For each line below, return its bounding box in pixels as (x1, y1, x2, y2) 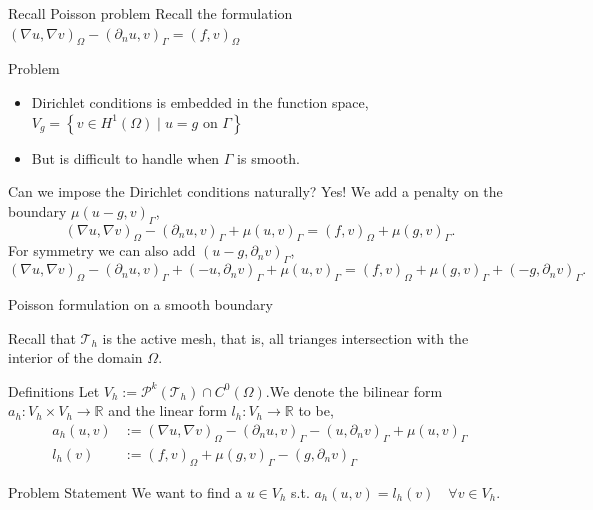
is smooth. (237, 147, 300, 168)
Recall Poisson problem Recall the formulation (8, 3, 293, 23)
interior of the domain (8, 347, 143, 368)
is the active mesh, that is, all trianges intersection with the (102, 327, 469, 348)
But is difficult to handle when (31, 147, 220, 168)
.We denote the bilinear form (265, 380, 443, 401)
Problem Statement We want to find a (8, 481, 242, 502)
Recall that (8, 327, 76, 348)
